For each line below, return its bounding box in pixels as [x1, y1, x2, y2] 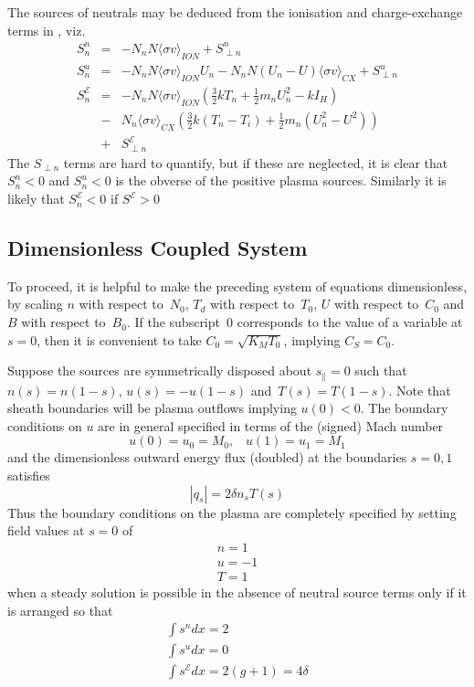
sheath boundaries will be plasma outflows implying [7, 398, 297, 417]
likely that [7, 189, 65, 208]
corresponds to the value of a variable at [237, 312, 463, 332]
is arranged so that [7, 600, 113, 619]
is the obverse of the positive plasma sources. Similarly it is [115, 171, 447, 190]
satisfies [7, 466, 50, 485]
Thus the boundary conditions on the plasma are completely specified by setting [7, 502, 457, 522]
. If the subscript [126, 312, 220, 332]
